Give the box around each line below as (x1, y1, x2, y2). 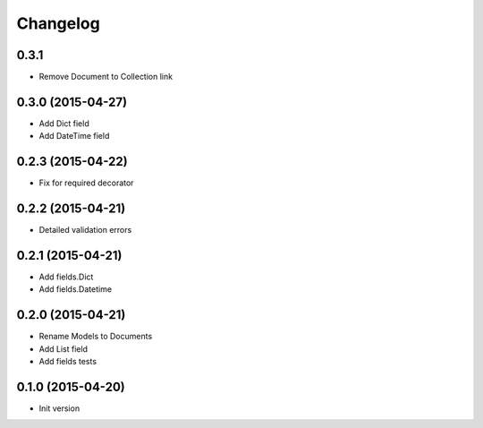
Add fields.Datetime (38, 284, 112, 295)
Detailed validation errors (38, 225, 132, 235)
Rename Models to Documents (38, 331, 153, 342)
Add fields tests (38, 356, 97, 367)
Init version (38, 403, 80, 414)
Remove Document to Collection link (38, 72, 174, 82)
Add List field (38, 343, 89, 354)
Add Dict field (38, 117, 89, 129)
